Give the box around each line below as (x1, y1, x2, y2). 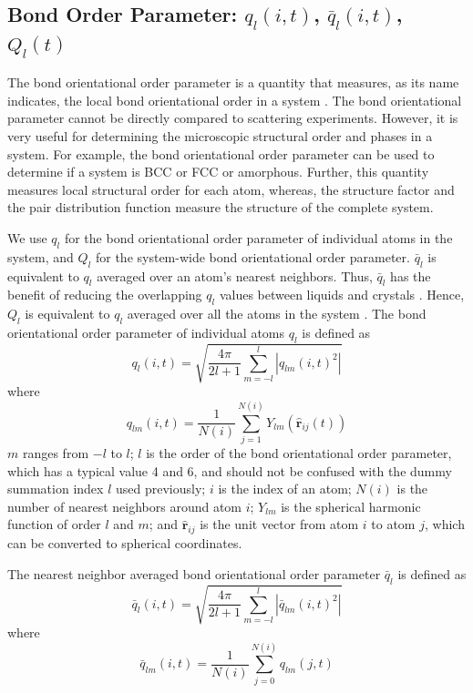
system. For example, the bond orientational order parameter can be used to (7, 144, 435, 163)
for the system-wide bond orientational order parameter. (95, 247, 410, 266)
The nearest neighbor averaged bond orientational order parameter (7, 564, 381, 583)
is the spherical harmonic (281, 496, 421, 515)
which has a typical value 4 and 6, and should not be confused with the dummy (7, 461, 452, 480)
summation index (7, 479, 104, 498)
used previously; (115, 479, 206, 498)
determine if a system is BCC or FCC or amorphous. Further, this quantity (7, 162, 429, 181)
